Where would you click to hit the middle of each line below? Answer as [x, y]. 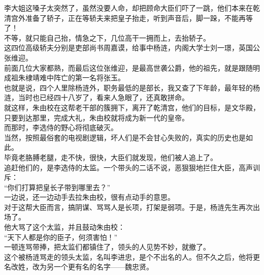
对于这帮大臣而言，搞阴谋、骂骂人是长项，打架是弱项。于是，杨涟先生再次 [128, 207]
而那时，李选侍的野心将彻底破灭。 [61, 127]
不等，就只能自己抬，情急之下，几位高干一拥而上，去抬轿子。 [107, 37]
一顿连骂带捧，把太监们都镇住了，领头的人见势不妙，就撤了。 [107, 247]
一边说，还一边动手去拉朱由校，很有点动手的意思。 [89, 197]
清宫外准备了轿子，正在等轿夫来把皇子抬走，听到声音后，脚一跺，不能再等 [128, 18]
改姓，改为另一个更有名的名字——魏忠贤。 [82, 267]
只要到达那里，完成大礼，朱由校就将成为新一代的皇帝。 [96, 117]
